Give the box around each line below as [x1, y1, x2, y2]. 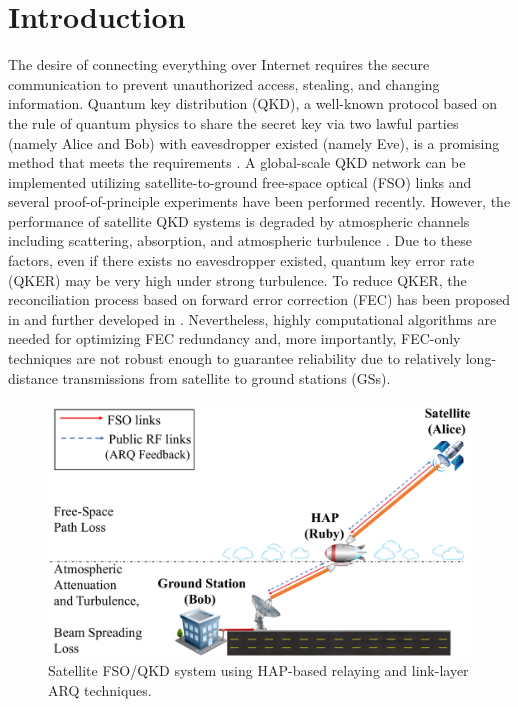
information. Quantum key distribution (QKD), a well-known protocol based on [8, 93, 497, 114]
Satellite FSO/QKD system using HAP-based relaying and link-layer [48, 660, 469, 681]
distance [8, 367, 58, 388]
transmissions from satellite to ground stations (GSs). [62, 367, 391, 388]
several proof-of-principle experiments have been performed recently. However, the [8, 191, 511, 212]
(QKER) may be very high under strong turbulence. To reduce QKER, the [8, 269, 467, 290]
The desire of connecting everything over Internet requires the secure [8, 54, 430, 75]
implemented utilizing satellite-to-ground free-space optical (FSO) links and [8, 171, 472, 192]
